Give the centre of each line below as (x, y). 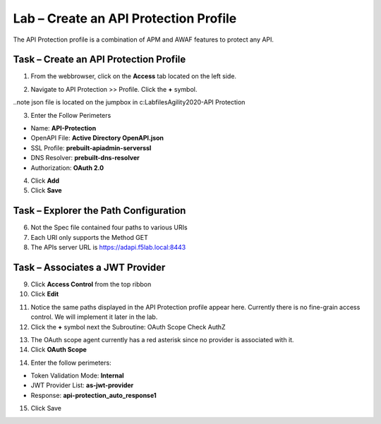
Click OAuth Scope (59, 350)
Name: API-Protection (64, 128)
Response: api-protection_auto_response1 (93, 395)
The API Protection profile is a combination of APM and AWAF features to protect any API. (144, 40)
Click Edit (45, 294)
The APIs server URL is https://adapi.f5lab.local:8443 (108, 248)
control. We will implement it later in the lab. (94, 317)
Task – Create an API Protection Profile (99, 60)
